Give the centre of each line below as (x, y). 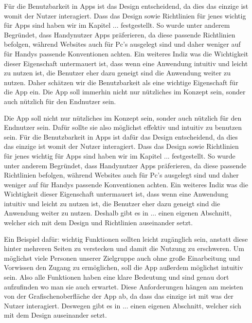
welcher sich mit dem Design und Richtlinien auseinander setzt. (99, 223)
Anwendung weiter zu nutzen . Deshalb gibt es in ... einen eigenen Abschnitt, (118, 213)
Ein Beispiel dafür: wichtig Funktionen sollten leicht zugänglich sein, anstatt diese (126, 239)
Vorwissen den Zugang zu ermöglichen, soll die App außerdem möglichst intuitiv (124, 267)
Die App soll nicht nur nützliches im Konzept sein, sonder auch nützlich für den (123, 117)
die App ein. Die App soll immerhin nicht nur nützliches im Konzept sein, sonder (125, 92)
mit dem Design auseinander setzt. (55, 315)
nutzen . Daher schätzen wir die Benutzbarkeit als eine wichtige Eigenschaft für (121, 82)
